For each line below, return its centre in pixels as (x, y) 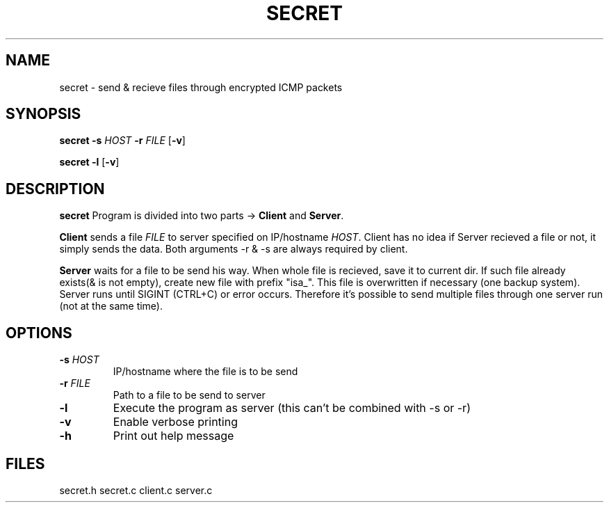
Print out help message (173, 436)
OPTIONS (39, 333)
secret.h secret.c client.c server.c (136, 490)
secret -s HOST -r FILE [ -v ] (122, 141)
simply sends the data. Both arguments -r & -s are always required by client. (234, 249)
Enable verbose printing (175, 422)
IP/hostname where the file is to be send (205, 372)
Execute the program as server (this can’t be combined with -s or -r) (292, 408)
